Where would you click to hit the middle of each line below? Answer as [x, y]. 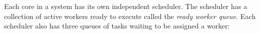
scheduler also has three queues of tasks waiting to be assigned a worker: [117, 26]
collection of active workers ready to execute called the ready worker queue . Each [130, 16]
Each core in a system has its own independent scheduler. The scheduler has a [126, 6]
